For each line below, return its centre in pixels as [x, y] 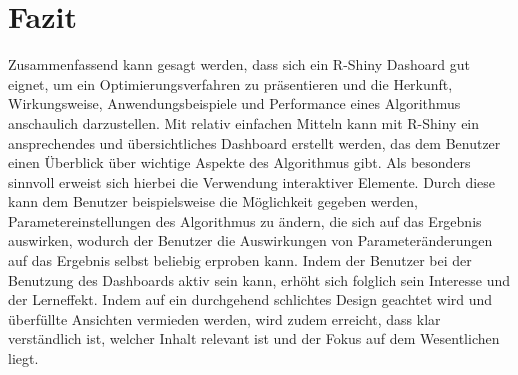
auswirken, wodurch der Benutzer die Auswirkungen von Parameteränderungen [250, 240]
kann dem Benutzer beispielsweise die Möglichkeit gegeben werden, [213, 201]
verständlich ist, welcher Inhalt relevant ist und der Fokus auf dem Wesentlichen [254, 338]
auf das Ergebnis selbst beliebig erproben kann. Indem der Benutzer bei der [240, 260]
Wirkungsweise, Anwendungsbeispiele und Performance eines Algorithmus [234, 103]
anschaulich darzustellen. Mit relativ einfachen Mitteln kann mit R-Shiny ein [244, 122]
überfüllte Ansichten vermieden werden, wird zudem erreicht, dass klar [224, 318]
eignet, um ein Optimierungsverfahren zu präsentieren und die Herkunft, [230, 83]
